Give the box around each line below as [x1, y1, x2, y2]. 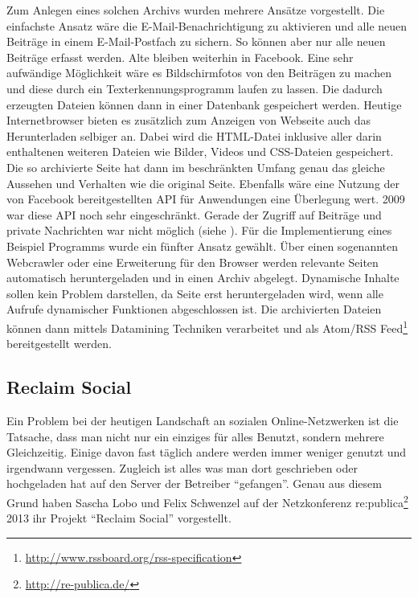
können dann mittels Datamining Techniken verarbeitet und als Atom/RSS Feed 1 [6, 317, 408, 336]
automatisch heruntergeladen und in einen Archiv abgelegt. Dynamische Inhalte [6, 269, 400, 286]
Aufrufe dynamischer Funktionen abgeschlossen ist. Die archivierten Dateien [6, 301, 382, 317]
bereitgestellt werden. [6, 335, 112, 352]
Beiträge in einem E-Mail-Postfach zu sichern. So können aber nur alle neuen [6, 33, 386, 50]
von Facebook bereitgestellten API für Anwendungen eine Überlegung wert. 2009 [6, 190, 405, 207]
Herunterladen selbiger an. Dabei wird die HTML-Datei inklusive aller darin [6, 127, 382, 144]
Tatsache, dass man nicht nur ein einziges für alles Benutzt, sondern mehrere [6, 428, 384, 444]
